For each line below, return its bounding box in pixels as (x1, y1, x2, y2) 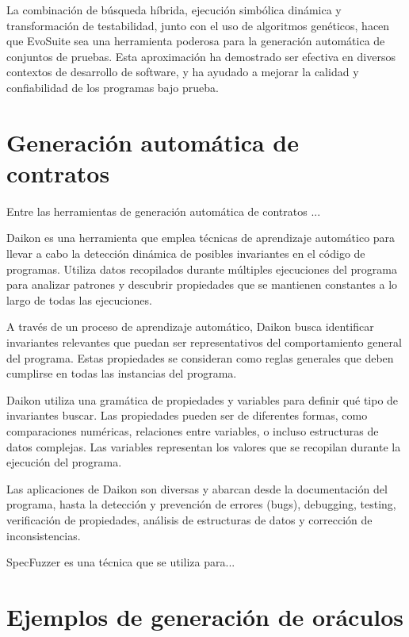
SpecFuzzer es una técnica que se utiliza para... (6, 554, 235, 570)
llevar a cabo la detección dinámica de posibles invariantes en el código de (6, 245, 365, 262)
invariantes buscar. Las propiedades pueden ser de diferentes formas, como (6, 407, 368, 424)
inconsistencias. (6, 527, 81, 543)
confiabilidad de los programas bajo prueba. (6, 79, 219, 95)
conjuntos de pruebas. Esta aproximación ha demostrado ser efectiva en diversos (6, 48, 396, 64)
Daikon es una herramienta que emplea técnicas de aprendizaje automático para (6, 229, 396, 246)
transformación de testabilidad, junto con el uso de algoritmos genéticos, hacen (6, 17, 390, 33)
